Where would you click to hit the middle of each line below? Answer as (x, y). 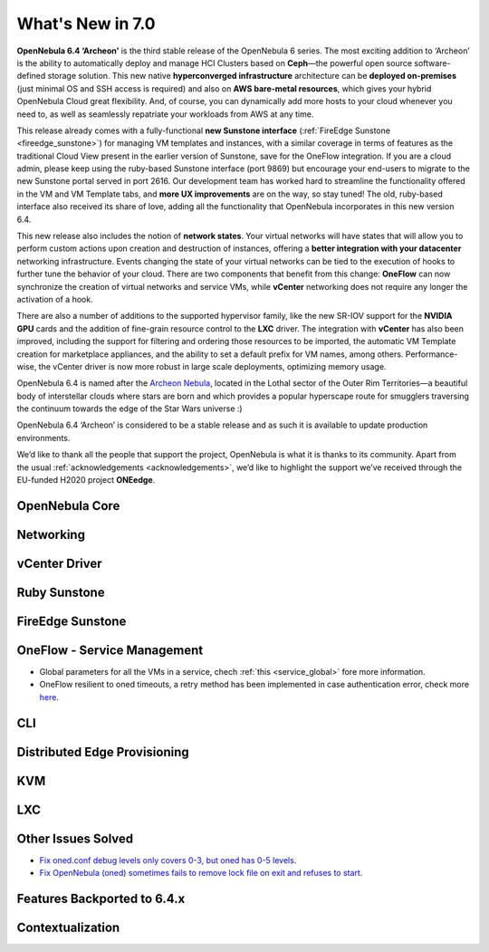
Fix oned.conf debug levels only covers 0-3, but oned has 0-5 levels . (168, 860)
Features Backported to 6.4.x (101, 898)
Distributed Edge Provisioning (103, 752)
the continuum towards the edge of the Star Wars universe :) (130, 409)
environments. (43, 438)
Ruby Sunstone (61, 592)
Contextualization (68, 928)
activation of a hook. (55, 299)
